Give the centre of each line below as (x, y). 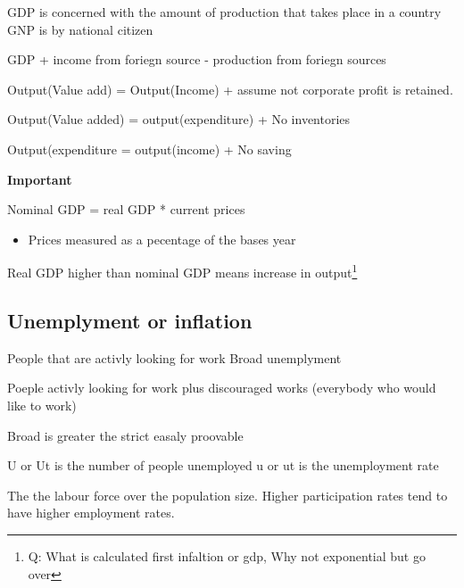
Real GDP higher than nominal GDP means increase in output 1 (182, 271)
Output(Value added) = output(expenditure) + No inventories (179, 119)
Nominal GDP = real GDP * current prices (126, 209)
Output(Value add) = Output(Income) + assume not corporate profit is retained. (230, 89)
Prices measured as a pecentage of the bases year (162, 239)
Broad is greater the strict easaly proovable (125, 435)
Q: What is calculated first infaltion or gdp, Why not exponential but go (227, 555)
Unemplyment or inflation (130, 320)
